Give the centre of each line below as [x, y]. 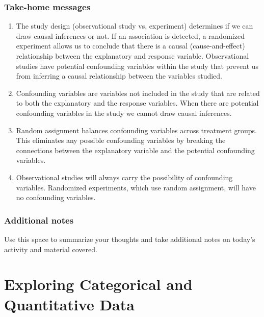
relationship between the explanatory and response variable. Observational [133, 56]
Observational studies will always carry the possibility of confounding [124, 177]
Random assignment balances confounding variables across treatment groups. [137, 130]
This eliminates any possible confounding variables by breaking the [121, 140]
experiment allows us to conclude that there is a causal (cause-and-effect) [130, 46]
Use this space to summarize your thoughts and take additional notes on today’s [130, 239]
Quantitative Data [69, 304]
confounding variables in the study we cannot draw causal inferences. [124, 113]
